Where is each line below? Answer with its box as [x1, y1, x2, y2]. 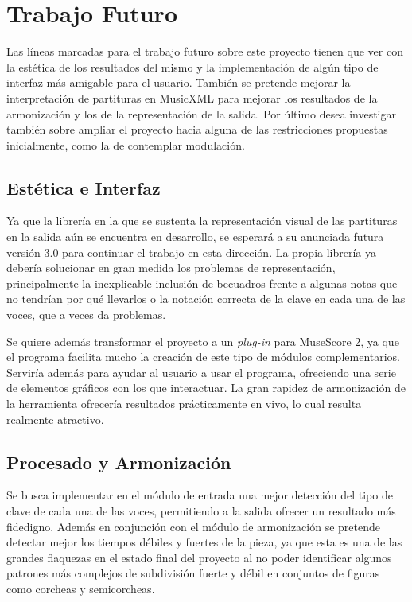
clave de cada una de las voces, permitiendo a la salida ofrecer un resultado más [6, 503, 396, 518]
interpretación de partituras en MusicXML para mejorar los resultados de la [6, 89, 378, 106]
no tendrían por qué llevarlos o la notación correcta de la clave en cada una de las [6, 290, 406, 307]
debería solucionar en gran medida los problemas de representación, [6, 259, 336, 276]
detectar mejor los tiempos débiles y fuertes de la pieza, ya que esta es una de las [6, 534, 402, 550]
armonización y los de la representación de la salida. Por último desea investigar [6, 105, 396, 122]
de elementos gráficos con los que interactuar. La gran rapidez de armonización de [6, 379, 406, 396]
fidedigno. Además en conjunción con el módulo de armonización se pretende [6, 518, 381, 534]
